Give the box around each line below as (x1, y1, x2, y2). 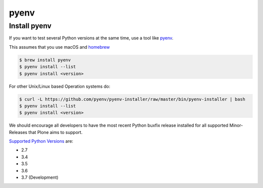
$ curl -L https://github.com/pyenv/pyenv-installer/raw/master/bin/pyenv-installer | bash (19, 96, 245, 102)
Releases (9, 129, 28, 135)
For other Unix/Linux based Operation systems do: (9, 83, 111, 89)
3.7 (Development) (21, 174, 58, 180)
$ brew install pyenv (19, 57, 71, 63)
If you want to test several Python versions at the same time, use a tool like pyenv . (9, 35, 174, 41)
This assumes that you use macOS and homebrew (9, 44, 110, 50)
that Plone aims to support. (28, 129, 83, 135)
